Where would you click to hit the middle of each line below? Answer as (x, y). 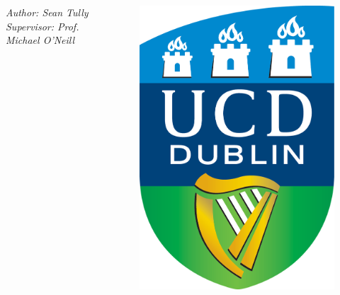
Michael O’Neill (40, 40)
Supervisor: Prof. (42, 26)
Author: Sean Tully (47, 12)
